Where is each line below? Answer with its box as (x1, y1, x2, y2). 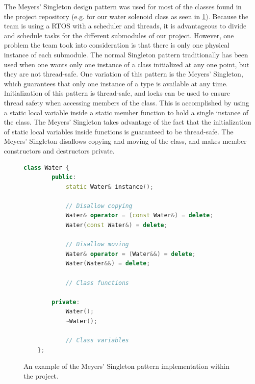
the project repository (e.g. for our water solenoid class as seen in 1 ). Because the (4, 11, 249, 21)
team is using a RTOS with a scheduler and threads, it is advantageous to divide (4, 21, 247, 31)
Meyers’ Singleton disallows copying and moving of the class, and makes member (4, 136, 247, 146)
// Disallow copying (65, 202, 132, 209)
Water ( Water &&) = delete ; (65, 260, 150, 267)
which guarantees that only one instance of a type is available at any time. (4, 78, 228, 88)
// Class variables (65, 337, 129, 344)
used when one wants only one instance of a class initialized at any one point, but (4, 59, 250, 69)
